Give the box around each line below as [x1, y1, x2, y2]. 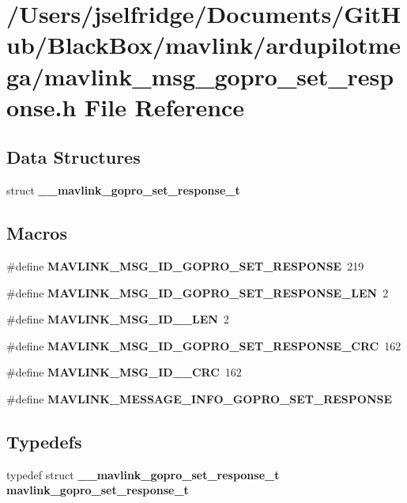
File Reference [85, 90, 245, 123]
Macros [6, 221, 67, 245]
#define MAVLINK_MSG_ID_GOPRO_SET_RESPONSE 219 [6, 257, 364, 274]
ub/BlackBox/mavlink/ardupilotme [6, 28, 401, 61]
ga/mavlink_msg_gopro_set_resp [6, 59, 394, 92]
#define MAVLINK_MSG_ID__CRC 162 [6, 364, 242, 380]
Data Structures [6, 145, 141, 169]
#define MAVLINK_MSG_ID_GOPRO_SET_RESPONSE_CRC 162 [6, 337, 401, 354]
